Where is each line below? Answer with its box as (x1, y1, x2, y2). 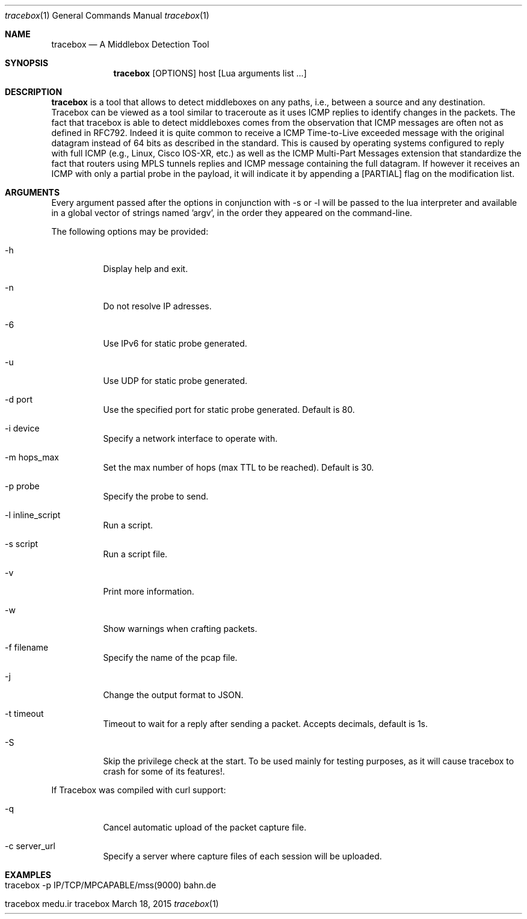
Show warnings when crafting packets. (103, 623, 257, 634)
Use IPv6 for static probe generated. (103, 338, 247, 348)
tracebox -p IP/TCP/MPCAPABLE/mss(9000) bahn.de (5, 880, 217, 890)
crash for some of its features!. (103, 766, 225, 776)
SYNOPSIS (5, 58, 49, 68)
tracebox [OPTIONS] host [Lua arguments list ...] (113, 68, 307, 78)
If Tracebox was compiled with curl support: (51, 785, 226, 795)
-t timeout (5, 708, 44, 719)
